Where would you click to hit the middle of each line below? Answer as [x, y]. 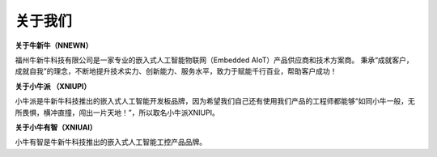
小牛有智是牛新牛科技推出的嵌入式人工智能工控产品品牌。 [110, 142]
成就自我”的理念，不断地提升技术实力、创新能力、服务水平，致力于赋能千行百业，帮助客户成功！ [176, 71]
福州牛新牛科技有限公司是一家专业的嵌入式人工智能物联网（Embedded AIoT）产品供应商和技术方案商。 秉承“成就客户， [214, 60]
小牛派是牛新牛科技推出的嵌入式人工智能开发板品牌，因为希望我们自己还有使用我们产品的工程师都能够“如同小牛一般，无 [215, 101]
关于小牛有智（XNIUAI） [56, 127]
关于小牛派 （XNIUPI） [53, 86]
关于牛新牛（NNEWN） [54, 45]
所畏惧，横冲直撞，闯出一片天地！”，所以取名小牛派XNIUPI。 [117, 112]
